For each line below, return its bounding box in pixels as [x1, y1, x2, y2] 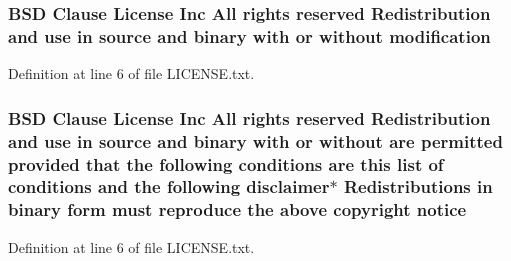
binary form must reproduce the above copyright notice [8, 197, 467, 222]
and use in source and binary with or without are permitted [8, 128, 503, 153]
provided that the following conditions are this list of [8, 151, 444, 176]
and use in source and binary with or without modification [8, 23, 491, 48]
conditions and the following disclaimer [8, 174, 330, 199]
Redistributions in [343, 174, 493, 199]
